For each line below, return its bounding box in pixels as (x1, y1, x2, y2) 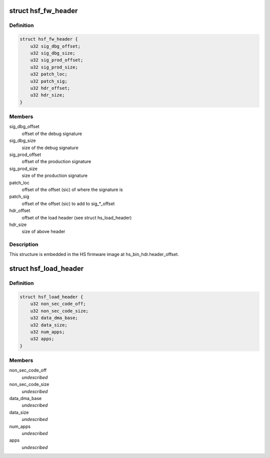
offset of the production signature (21, 158, 91, 164)
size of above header (21, 228, 65, 234)
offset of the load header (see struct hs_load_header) (21, 214, 132, 220)
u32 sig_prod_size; (30, 64, 78, 70)
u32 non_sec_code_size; (30, 308, 88, 313)
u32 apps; (30, 336, 54, 342)
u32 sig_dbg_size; (30, 50, 75, 56)
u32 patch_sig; (30, 78, 67, 84)
